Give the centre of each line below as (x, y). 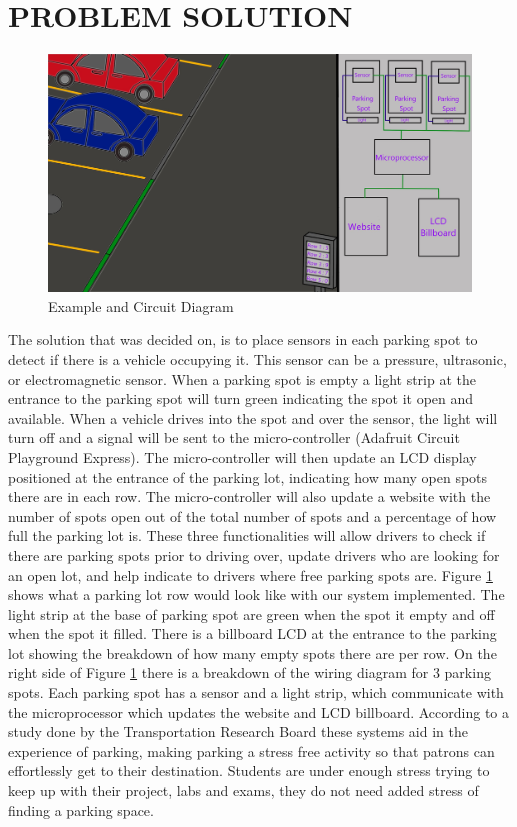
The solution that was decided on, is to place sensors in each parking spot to (243, 339)
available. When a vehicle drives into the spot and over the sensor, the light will (253, 417)
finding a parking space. (81, 809)
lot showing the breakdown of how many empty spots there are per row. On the (252, 652)
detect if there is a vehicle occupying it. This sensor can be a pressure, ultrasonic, (257, 358)
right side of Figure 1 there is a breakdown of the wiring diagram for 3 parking (249, 672)
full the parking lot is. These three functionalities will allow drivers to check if (247, 535)
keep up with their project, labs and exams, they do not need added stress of (243, 790)
